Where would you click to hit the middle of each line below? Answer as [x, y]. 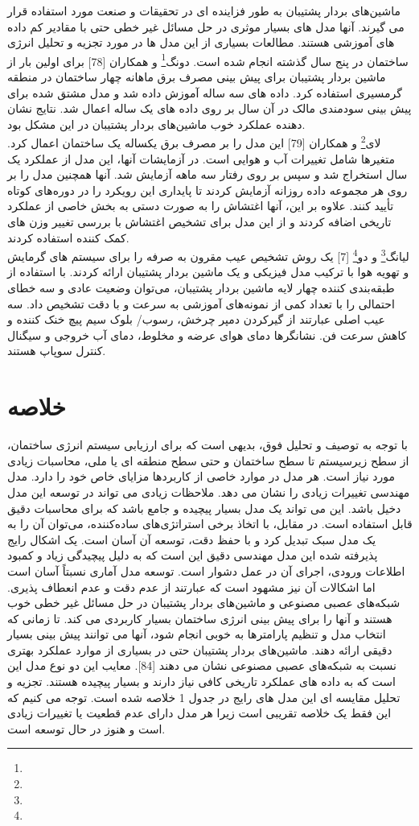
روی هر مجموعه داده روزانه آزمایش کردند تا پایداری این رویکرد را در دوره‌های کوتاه [207, 190]
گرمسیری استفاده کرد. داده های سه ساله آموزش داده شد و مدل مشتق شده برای [205, 92]
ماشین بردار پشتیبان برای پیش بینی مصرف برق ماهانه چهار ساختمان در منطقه [197, 77]
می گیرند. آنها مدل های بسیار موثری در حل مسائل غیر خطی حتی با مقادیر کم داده [206, 26]
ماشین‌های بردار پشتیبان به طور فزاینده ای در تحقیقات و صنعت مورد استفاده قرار [204, 10]
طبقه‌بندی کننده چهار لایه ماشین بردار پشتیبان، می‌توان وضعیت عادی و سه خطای [201, 288]
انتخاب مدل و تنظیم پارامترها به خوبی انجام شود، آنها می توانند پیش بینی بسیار [197, 634]
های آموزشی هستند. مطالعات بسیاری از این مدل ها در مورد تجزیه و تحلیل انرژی [201, 42]
